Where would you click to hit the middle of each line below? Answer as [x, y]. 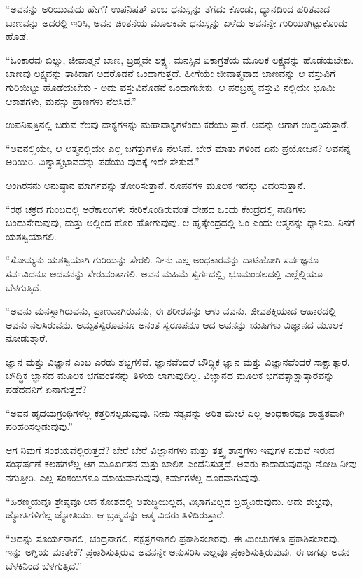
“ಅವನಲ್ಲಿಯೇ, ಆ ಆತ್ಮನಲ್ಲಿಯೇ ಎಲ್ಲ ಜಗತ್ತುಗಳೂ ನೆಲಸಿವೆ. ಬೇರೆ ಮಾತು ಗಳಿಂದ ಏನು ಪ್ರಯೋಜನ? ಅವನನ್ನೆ [178, 147]
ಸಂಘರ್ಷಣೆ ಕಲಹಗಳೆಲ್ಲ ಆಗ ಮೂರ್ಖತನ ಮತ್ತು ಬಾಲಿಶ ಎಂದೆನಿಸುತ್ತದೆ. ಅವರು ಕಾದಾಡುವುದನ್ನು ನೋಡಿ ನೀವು [181, 463]
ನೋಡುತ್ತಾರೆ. [27, 338]
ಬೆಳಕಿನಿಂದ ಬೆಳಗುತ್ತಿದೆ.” [44, 565]
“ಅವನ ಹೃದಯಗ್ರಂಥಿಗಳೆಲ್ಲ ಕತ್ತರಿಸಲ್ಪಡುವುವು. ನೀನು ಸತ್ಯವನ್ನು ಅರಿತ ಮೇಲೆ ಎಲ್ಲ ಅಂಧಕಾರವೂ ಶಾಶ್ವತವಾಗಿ [175, 412]
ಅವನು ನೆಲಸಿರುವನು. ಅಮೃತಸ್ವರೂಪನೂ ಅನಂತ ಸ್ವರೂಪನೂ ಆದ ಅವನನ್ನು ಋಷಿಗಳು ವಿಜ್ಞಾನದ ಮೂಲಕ [175, 324]
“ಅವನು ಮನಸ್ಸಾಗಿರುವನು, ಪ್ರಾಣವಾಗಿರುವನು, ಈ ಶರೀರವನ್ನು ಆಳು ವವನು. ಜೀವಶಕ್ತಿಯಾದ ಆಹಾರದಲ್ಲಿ [171, 311]
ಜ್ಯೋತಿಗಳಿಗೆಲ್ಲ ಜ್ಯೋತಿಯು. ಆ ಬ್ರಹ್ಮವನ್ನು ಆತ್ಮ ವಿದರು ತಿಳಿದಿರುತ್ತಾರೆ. [116, 515]
